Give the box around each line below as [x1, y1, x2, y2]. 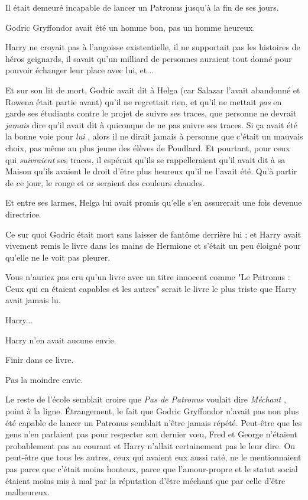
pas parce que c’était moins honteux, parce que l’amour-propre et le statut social [5, 463, 298, 475]
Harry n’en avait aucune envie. [5, 333, 116, 346]
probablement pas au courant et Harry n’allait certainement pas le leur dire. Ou [5, 439, 296, 452]
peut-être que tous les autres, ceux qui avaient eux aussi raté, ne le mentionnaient [5, 451, 301, 463]
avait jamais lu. [5, 294, 61, 306]
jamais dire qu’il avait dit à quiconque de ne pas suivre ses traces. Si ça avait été [5, 118, 297, 131]
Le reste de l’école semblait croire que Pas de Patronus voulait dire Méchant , [5, 393, 286, 405]
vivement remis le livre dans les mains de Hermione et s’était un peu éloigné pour [5, 239, 301, 252]
